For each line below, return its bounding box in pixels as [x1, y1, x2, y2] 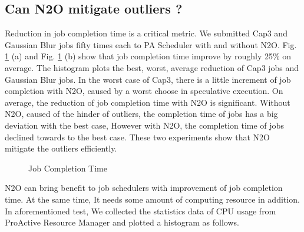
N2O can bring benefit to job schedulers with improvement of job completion [5, 181, 283, 194]
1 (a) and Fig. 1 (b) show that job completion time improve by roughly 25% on [5, 50, 292, 62]
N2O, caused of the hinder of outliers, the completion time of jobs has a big [5, 107, 278, 120]
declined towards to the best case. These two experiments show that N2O [5, 130, 270, 143]
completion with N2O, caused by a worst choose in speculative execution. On [5, 85, 283, 97]
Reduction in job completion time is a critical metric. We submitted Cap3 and [5, 27, 288, 39]
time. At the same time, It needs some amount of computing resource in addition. [5, 193, 300, 205]
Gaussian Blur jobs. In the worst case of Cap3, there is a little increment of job [5, 73, 291, 85]
